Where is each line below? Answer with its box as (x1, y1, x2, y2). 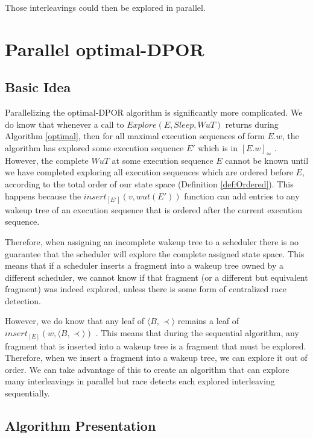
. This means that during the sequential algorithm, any (95, 327, 299, 339)
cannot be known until (225, 154, 309, 166)
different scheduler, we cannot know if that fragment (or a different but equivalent (5, 271, 308, 283)
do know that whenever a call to (5, 117, 124, 130)
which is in (198, 141, 238, 154)
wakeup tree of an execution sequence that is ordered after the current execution (5, 203, 303, 216)
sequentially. (5, 386, 50, 399)
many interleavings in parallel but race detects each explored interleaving (5, 375, 275, 387)
